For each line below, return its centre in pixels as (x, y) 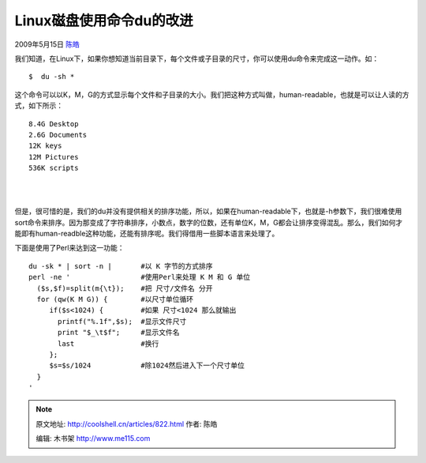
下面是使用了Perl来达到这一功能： (69, 248)
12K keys (45, 146)
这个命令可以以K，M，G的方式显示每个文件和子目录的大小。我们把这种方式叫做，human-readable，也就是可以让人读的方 (212, 94)
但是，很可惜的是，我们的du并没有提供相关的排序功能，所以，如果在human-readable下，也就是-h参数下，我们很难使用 (208, 211)
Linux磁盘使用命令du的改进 (104, 21)
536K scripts (54, 168)
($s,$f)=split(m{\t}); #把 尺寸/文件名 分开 (125, 288)
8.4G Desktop (54, 124)
